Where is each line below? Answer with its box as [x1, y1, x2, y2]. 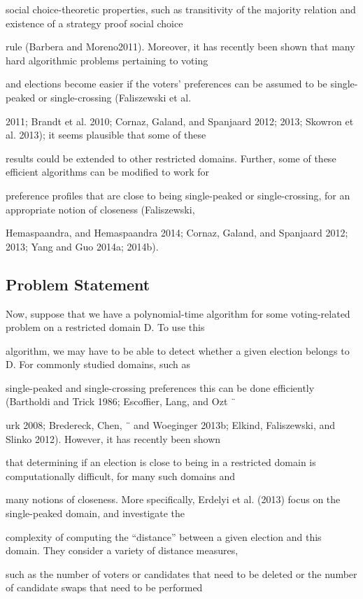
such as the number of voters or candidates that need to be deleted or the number [6, 566, 357, 581]
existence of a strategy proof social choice [6, 15, 183, 30]
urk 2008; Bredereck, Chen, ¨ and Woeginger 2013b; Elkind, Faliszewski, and [6, 418, 336, 432]
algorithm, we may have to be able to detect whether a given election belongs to [6, 343, 350, 358]
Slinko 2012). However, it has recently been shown [6, 431, 221, 446]
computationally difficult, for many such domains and [6, 468, 236, 483]
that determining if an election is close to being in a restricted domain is [6, 455, 316, 470]
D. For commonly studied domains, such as [6, 357, 191, 372]
